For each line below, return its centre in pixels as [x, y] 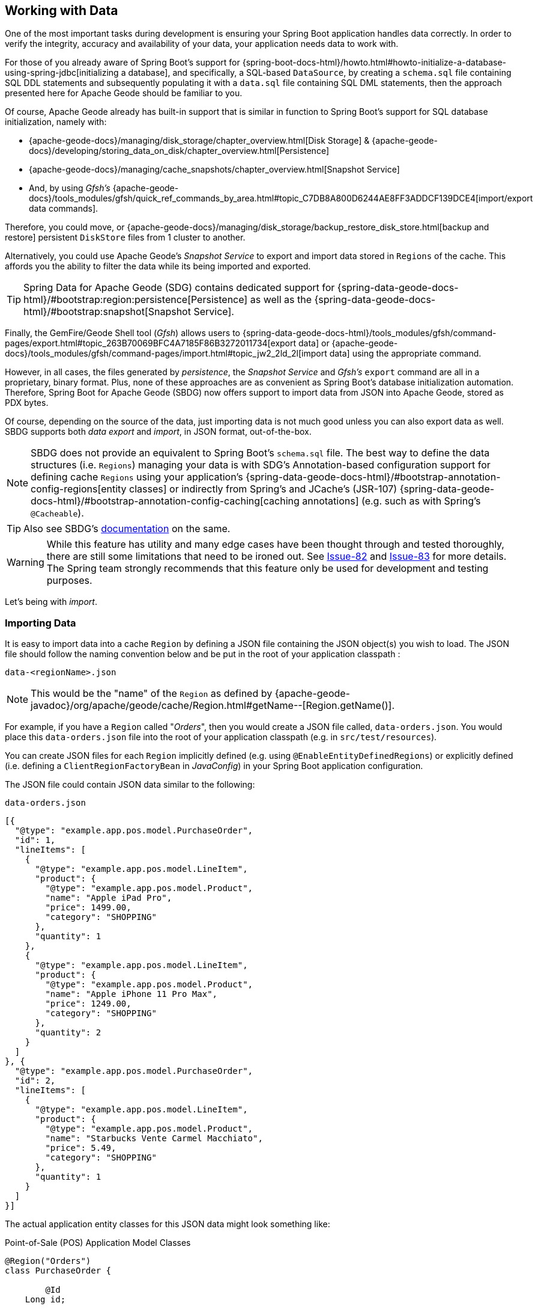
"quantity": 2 [68, 1033]
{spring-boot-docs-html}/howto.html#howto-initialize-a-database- [374, 63]
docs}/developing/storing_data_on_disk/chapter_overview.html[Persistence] [179, 151]
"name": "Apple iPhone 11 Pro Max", [131, 994]
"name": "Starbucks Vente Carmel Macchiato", [154, 1139]
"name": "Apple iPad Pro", [109, 898]
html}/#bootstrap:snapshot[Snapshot [107, 312]
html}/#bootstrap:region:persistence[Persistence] [136, 300]
